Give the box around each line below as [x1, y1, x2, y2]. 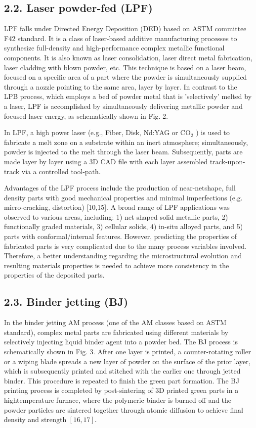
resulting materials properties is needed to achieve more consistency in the [4, 260, 229, 270]
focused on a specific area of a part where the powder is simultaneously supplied [4, 72, 247, 82]
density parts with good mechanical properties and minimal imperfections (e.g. [4, 192, 243, 202]
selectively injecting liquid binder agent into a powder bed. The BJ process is [4, 336, 238, 347]
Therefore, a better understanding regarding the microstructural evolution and [4, 250, 242, 261]
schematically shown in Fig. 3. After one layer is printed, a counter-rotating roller [4, 346, 251, 357]
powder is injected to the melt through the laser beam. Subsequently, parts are [4, 146, 243, 157]
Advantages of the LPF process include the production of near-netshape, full [4, 183, 236, 193]
